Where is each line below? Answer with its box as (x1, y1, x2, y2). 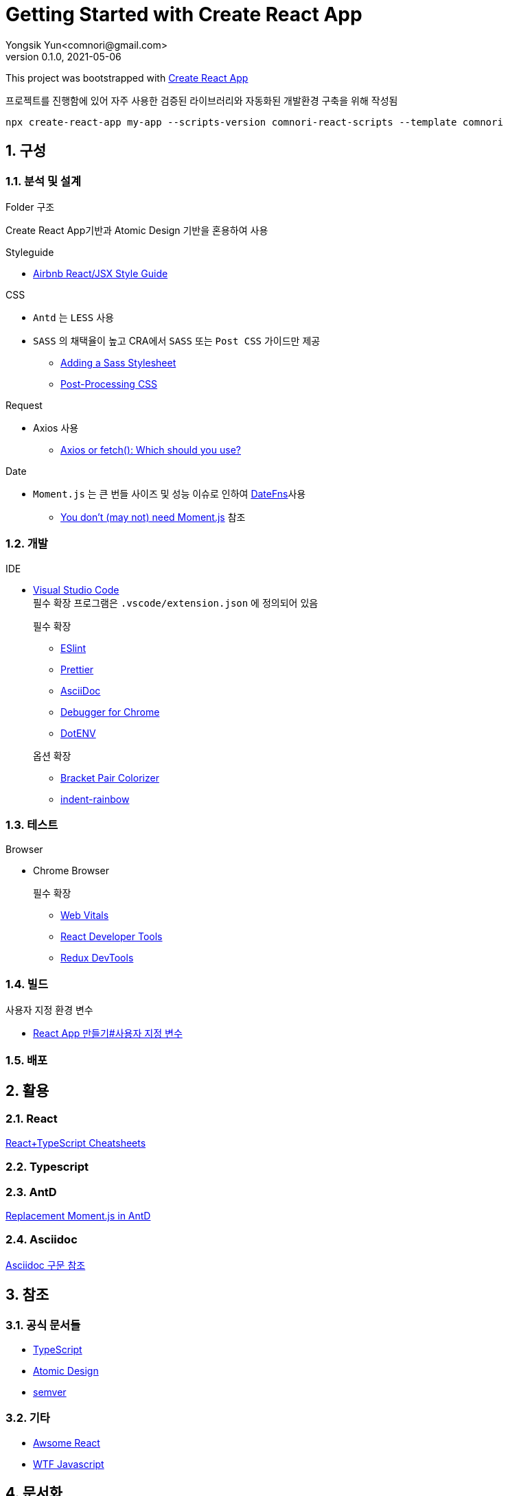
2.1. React (5, 1112, 58, 1126)
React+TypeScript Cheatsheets (5, 1136, 146, 1149)
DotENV (60, 727, 96, 739)
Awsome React (33, 1436, 100, 1449)
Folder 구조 (5, 200, 55, 213)
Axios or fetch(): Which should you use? (60, 443, 241, 456)
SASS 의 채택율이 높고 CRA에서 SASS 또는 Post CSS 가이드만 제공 (33, 334, 321, 347)
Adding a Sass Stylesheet (60, 356, 176, 369)
